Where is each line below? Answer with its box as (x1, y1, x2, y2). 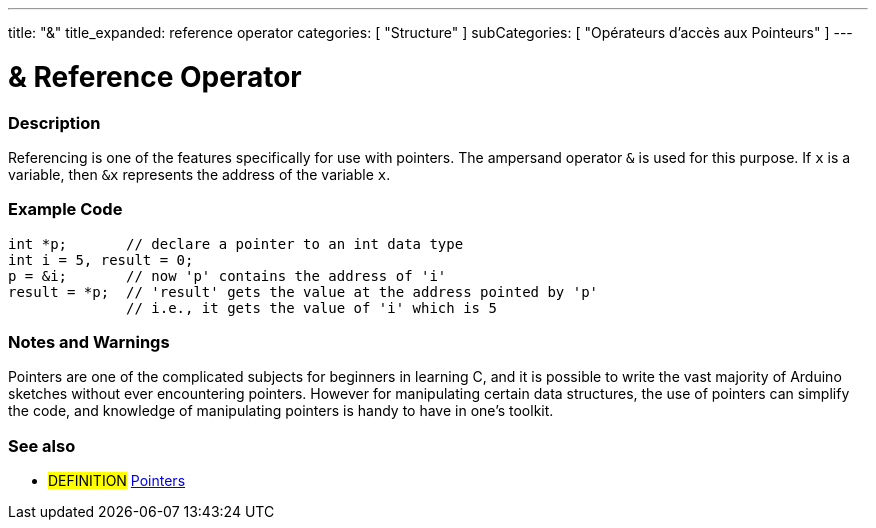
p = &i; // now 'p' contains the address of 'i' (8, 267, 447, 284)
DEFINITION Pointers (48, 472, 186, 490)
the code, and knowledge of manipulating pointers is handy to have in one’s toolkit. (8, 402, 554, 420)
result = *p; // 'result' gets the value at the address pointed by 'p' (8, 283, 599, 300)
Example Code (8, 199, 123, 220)
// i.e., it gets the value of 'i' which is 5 (126, 299, 497, 316)
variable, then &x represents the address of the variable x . (8, 165, 391, 183)
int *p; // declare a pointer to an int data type (8, 235, 464, 252)
